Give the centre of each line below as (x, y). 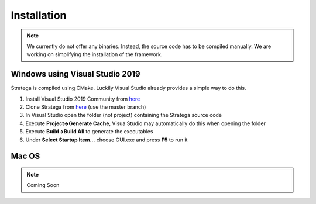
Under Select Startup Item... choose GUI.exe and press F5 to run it (107, 140)
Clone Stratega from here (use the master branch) (86, 107)
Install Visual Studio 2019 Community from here (83, 99)
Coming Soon (43, 185)
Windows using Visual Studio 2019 (75, 74)
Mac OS (25, 156)
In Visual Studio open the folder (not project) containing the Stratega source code (124, 115)
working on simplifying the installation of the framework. (95, 54)
